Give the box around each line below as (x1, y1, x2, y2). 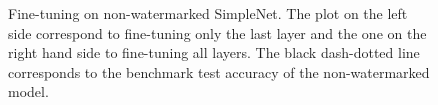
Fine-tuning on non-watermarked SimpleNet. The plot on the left (8, 3, 408, 23)
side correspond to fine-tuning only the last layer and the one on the (8, 22, 427, 43)
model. (8, 81, 49, 102)
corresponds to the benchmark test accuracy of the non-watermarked (8, 61, 430, 82)
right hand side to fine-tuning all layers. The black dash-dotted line (8, 42, 420, 63)
